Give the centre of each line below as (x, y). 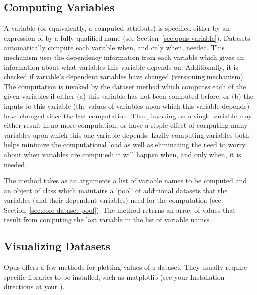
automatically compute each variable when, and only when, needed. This (114, 47)
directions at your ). (34, 286)
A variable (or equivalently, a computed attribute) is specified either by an (117, 28)
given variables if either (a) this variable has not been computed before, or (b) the (128, 96)
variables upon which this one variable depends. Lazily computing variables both (127, 135)
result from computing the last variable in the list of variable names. (108, 219)
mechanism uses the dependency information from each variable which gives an (124, 57)
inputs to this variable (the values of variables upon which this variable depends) (127, 105)
